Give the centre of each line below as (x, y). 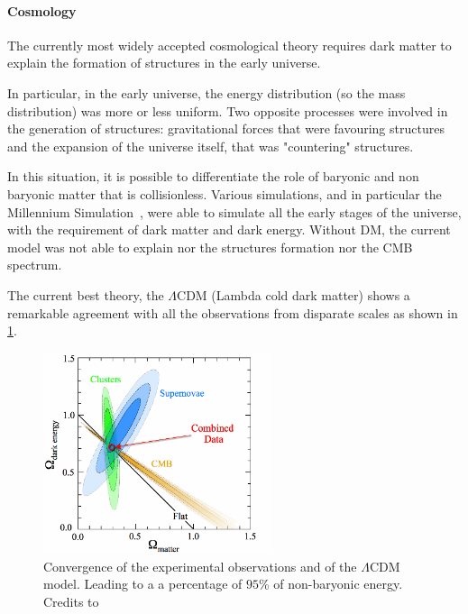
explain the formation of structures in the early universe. (164, 63)
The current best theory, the (86, 294)
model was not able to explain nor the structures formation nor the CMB (210, 247)
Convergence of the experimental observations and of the (200, 566)
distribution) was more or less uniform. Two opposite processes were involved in (228, 110)
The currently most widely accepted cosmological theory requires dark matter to (229, 45)
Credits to (71, 601)
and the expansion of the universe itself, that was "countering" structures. (211, 146)
